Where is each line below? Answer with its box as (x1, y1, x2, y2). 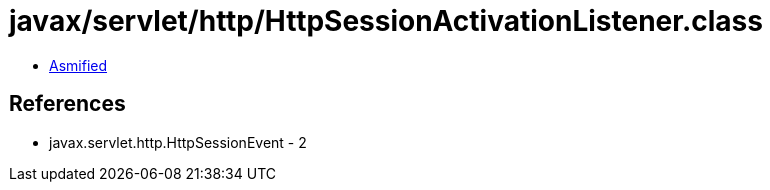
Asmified (49, 56, 108, 74)
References (9, 91, 126, 117)
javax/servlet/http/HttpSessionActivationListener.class (9, 4, 763, 38)
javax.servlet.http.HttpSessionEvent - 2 (49, 133, 307, 151)
